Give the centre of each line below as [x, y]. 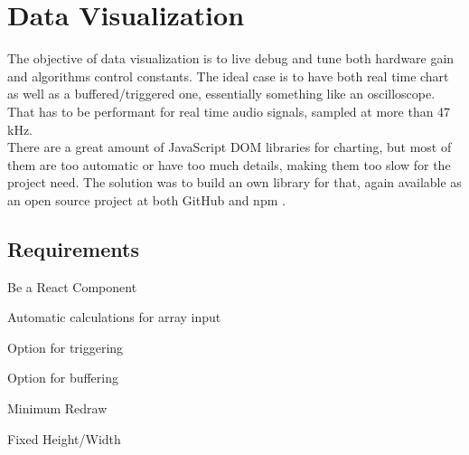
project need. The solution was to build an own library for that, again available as [234, 182]
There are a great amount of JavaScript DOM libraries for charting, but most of [230, 147]
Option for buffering [63, 378]
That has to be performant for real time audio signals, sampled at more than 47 [229, 111]
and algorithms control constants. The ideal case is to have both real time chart [228, 76]
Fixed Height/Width [64, 438]
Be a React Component [72, 286]
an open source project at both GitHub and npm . [146, 199]
